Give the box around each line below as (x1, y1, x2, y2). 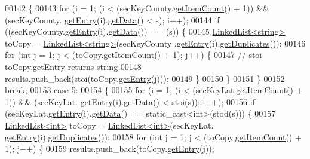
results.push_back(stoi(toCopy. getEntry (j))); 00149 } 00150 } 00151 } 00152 (5, 72, 285, 84)
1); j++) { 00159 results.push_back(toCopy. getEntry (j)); (5, 142, 214, 155)
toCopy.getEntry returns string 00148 (5, 60, 142, 72)
